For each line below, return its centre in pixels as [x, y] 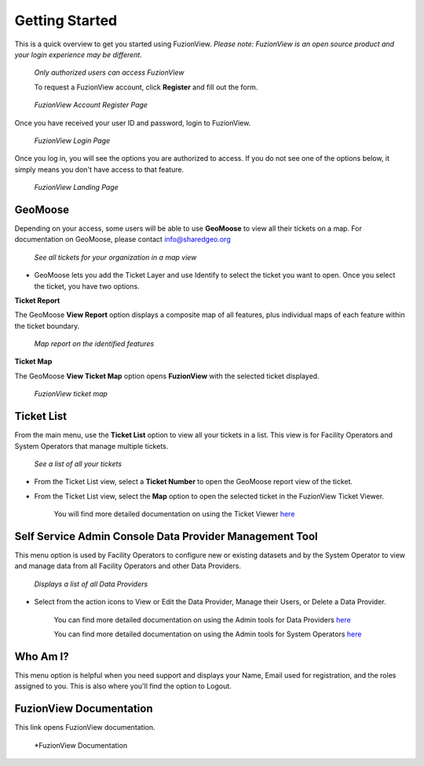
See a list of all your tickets [78, 464]
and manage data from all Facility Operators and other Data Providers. [128, 566]
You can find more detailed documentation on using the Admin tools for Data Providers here [202, 619]
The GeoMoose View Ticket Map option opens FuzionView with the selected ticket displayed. [167, 376]
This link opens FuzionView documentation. [85, 728]
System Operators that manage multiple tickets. [91, 446]
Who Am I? [42, 657]
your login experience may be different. [79, 54]
